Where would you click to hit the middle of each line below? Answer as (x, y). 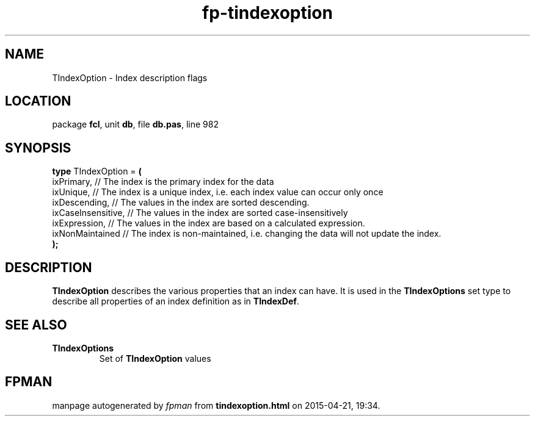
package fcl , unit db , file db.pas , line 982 (135, 124)
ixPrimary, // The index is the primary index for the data (163, 182)
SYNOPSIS (38, 148)
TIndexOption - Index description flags (130, 77)
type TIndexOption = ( (97, 171)
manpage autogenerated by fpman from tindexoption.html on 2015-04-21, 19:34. (216, 405)
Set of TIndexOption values (155, 358)
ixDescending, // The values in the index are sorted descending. (181, 203)
